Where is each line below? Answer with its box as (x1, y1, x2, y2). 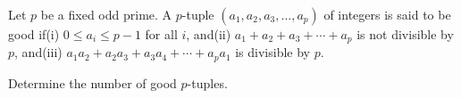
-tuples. (187, 73, 228, 92)
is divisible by (235, 43, 311, 61)
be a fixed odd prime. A (40, 5, 172, 23)
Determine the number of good (8, 73, 177, 92)
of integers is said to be (323, 5, 451, 23)
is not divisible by (356, 25, 454, 43)
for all (145, 25, 178, 43)
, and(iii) (14, 43, 63, 61)
